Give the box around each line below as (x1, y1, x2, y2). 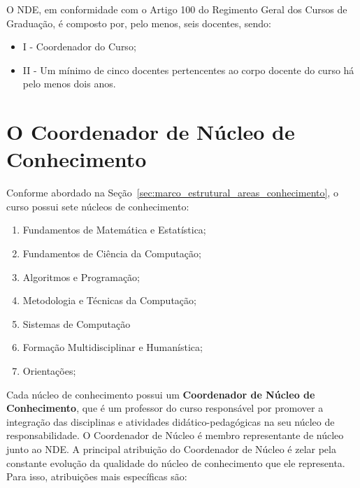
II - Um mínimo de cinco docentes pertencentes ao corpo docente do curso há (22, 62, 354, 77)
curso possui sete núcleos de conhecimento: (6, 199, 189, 213)
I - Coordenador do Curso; (22, 39, 136, 54)
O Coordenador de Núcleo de (6, 117, 295, 146)
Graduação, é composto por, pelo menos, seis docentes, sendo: (6, 15, 271, 30)
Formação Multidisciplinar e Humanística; (22, 340, 203, 354)
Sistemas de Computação (22, 316, 131, 331)
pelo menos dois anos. (22, 76, 116, 91)
